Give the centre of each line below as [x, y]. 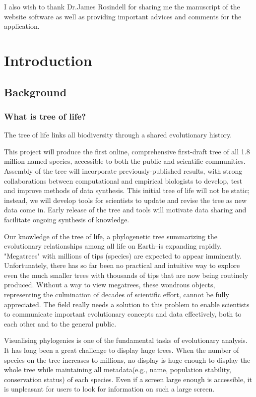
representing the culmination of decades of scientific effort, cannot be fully [117, 295]
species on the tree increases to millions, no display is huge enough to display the [127, 360]
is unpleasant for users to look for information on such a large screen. [109, 389]
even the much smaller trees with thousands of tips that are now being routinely [126, 275]
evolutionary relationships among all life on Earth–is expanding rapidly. [113, 246]
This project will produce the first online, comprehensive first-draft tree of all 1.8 [127, 151]
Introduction [48, 60]
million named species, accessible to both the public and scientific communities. [125, 161]
